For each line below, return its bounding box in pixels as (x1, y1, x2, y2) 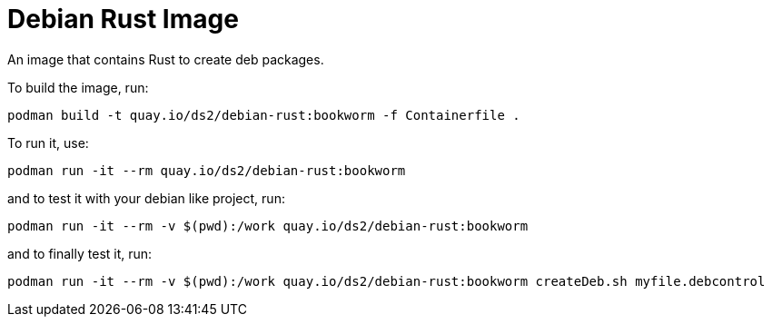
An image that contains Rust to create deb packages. (7, 51, 324, 67)
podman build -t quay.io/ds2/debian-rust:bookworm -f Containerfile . (7, 107, 520, 123)
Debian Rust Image (7, 4, 239, 34)
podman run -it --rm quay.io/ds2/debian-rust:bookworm (7, 162, 406, 178)
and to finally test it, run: (7, 245, 153, 261)
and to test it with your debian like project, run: (7, 190, 285, 206)
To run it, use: (7, 134, 89, 151)
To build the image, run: (7, 79, 149, 95)
